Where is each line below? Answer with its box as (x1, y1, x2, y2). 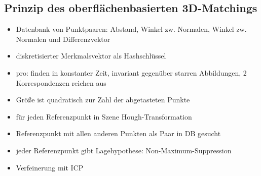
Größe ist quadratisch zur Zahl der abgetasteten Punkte (16, 94, 190, 105)
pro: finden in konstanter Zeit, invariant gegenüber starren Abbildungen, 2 (16, 67, 247, 78)
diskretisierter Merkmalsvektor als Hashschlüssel (16, 50, 166, 61)
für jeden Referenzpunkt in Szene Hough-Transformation (16, 111, 192, 122)
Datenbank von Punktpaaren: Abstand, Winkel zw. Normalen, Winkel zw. (16, 24, 247, 34)
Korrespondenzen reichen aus (16, 77, 106, 88)
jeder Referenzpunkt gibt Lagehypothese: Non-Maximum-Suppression (16, 145, 232, 155)
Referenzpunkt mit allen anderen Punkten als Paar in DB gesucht (16, 128, 221, 139)
